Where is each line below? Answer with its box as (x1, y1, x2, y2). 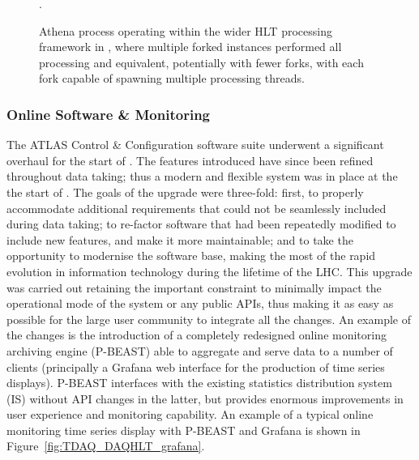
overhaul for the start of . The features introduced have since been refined (6, 151, 374, 168)
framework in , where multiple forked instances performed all (39, 38, 342, 55)
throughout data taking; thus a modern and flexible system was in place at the (6, 168, 398, 185)
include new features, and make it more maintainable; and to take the (6, 231, 353, 248)
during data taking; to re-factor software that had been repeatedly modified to (6, 215, 396, 232)
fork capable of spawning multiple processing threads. (39, 70, 305, 87)
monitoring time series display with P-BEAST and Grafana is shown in (6, 421, 361, 438)
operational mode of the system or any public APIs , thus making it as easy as (6, 295, 394, 312)
